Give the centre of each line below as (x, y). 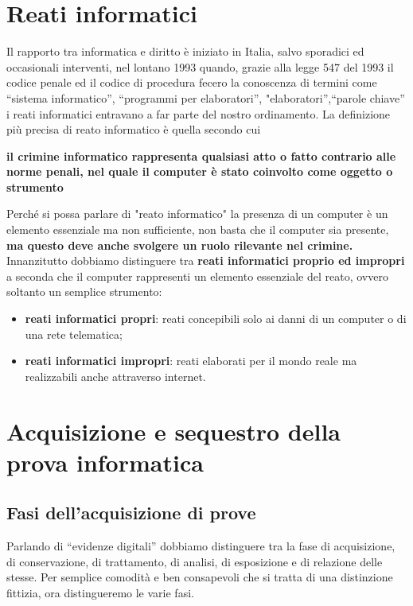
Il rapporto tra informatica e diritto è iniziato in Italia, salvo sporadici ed (185, 51)
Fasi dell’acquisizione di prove (131, 513)
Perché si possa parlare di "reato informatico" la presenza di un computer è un (197, 214)
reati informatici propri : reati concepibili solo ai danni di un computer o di (216, 319)
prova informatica (105, 462)
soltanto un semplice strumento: (84, 291)
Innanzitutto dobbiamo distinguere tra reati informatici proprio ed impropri (206, 260)
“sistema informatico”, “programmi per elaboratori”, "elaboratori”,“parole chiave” (206, 97)
